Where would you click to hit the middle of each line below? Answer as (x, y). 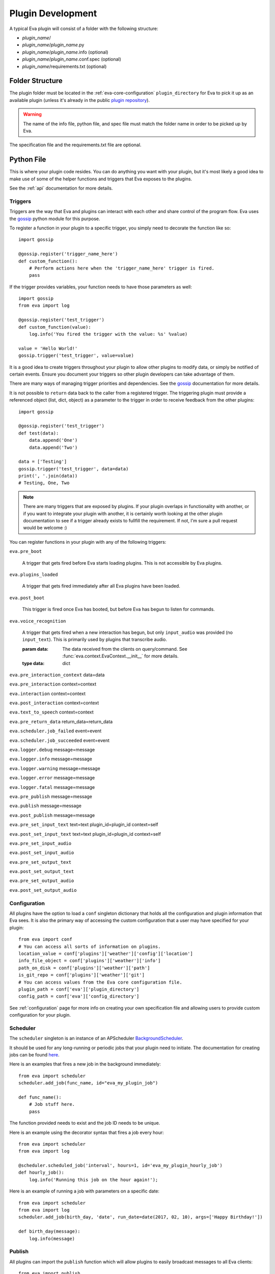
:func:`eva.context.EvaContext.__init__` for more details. (120, 656)
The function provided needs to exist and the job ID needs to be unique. (85, 1123)
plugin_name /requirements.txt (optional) (64, 66)
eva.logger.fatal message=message (52, 787)
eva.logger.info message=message (51, 759)
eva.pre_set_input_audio (40, 843)
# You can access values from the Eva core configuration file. (101, 982)
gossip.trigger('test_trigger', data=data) (74, 469)
